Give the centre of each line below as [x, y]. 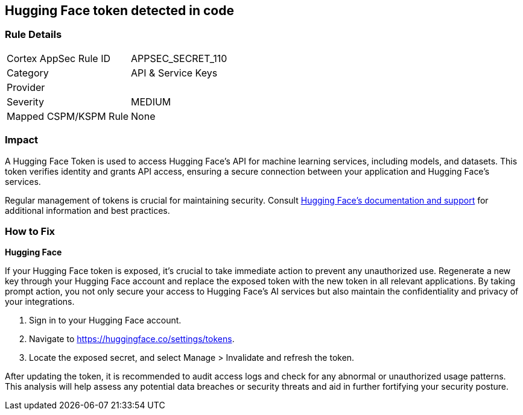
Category [28, 73]
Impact [22, 140]
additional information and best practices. [87, 210]
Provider [26, 87]
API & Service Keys [174, 73]
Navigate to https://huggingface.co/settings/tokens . [132, 339]
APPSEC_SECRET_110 [179, 58]
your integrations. [40, 302]
